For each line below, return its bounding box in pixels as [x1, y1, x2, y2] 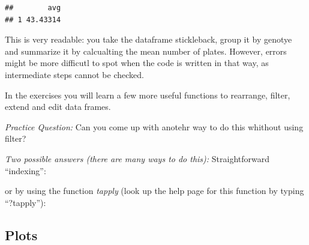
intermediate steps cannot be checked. [5, 68, 144, 80]
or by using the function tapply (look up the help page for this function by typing [5, 184, 304, 197]
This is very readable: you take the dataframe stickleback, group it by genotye [5, 33, 292, 46]
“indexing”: [5, 164, 46, 177]
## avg [5, 4, 61, 12]
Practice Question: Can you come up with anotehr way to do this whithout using [5, 120, 304, 133]
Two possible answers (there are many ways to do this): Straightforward [5, 152, 269, 165]
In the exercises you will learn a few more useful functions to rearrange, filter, [5, 88, 290, 101]
